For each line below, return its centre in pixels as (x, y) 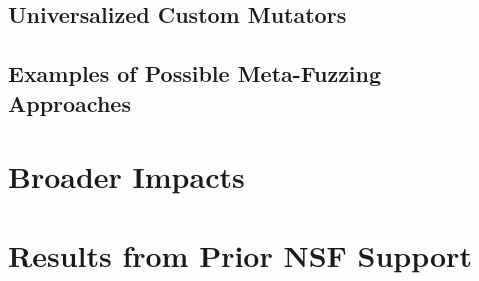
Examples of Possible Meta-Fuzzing (195, 73)
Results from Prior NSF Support (240, 254)
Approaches (69, 102)
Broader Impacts (126, 176)
